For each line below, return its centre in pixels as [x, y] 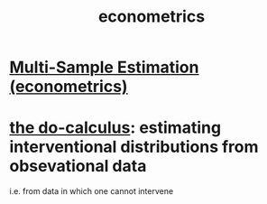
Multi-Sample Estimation [104, 67]
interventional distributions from [134, 147]
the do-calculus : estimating [115, 128]
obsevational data [78, 167]
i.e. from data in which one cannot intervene [92, 191]
